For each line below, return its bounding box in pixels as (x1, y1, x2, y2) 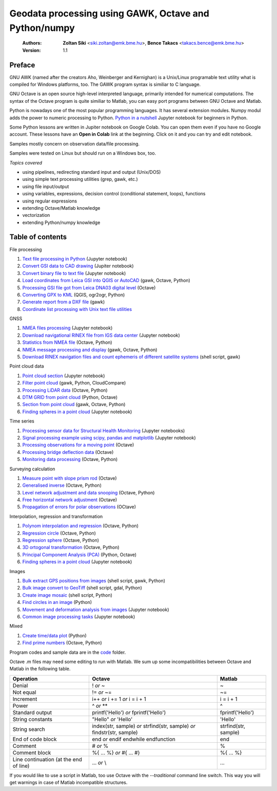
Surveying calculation (9, 466, 55, 472)
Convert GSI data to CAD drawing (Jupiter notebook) (22, 263, 134, 269)
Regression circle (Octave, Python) (22, 530, 96, 536)
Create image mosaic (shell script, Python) (22, 592, 113, 598)
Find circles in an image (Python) (22, 599, 92, 605)
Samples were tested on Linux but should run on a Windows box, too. (9, 150, 156, 156)
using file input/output (22, 183, 69, 190)
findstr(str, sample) (92, 729, 138, 736)
